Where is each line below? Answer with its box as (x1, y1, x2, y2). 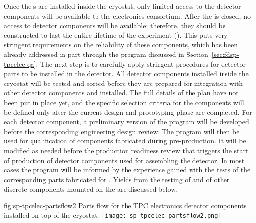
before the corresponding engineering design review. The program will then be (4, 126, 240, 136)
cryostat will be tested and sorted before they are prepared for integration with (4, 78, 243, 88)
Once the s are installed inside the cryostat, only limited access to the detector (4, 1, 241, 11)
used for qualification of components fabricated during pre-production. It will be (4, 136, 246, 146)
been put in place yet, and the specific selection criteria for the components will (4, 97, 244, 107)
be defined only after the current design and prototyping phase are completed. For (4, 107, 252, 117)
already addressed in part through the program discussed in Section (4, 49, 208, 59)
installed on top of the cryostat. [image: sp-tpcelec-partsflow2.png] (4, 210, 222, 220)
